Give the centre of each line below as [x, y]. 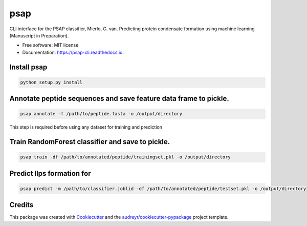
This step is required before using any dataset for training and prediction [86, 127]
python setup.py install [51, 82]
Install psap [28, 67]
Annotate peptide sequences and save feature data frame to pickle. [119, 99]
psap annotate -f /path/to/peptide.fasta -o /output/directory [101, 114]
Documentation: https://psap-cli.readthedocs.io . [73, 52]
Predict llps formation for [50, 173]
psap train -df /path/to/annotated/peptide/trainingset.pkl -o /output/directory [126, 157]
